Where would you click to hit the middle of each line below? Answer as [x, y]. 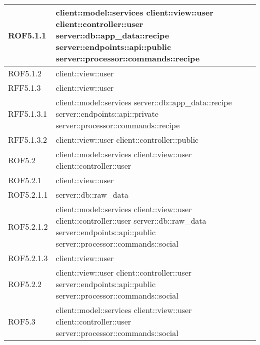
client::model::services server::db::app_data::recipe [144, 102]
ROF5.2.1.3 [28, 258]
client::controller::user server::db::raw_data [131, 220]
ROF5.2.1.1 [28, 194]
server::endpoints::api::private [107, 114]
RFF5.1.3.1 [28, 114]
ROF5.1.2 [25, 73]
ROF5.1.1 [27, 35]
